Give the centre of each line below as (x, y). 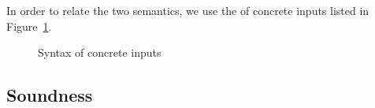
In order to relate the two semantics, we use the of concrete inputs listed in (188, 10)
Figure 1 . (29, 26)
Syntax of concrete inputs (100, 52)
